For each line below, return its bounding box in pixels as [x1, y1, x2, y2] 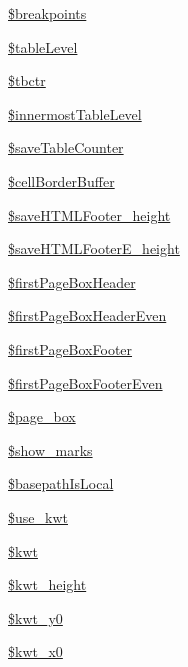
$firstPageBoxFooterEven [8, 372, 163, 393]
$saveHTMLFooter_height [8, 204, 171, 225]
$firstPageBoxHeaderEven [8, 305, 167, 326]
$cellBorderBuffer [8, 170, 115, 191]
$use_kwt [8, 506, 68, 527]
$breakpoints [8, 3, 87, 23]
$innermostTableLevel [8, 103, 142, 124]
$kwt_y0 [8, 607, 63, 628]
